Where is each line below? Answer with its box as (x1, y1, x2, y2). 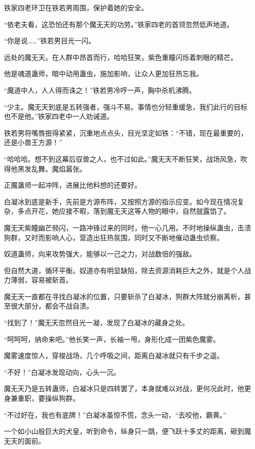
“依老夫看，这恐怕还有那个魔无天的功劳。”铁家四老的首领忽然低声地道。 (4, 19, 234, 29)
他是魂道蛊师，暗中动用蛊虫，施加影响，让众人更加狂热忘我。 (4, 68, 203, 79)
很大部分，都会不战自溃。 (10, 301, 93, 311)
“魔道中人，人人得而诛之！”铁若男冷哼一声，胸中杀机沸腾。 (4, 84, 196, 95)
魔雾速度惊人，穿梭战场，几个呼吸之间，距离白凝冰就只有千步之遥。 (4, 350, 224, 361)
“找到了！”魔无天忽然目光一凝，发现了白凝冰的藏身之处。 (4, 317, 189, 328)
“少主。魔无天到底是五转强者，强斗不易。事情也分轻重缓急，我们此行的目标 (4, 101, 248, 112)
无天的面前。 (4, 435, 45, 446)
